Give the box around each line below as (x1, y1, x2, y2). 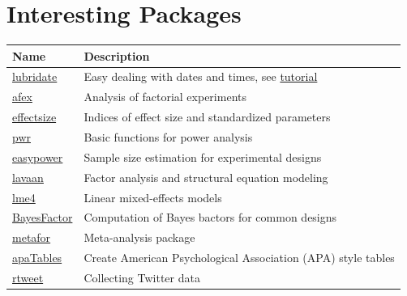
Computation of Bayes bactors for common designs (84, 209, 337, 226)
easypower (12, 148, 63, 165)
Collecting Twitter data (84, 269, 200, 285)
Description (84, 47, 150, 64)
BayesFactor (12, 209, 73, 226)
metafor (12, 229, 51, 246)
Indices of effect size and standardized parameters (84, 108, 331, 125)
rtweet (12, 269, 44, 285)
